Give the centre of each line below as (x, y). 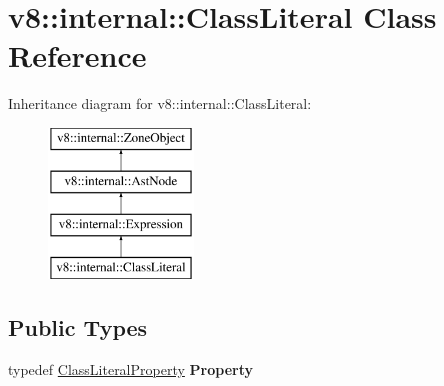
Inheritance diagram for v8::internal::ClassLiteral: (160, 103)
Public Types (78, 327)
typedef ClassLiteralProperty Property (130, 368)
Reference (77, 55)
